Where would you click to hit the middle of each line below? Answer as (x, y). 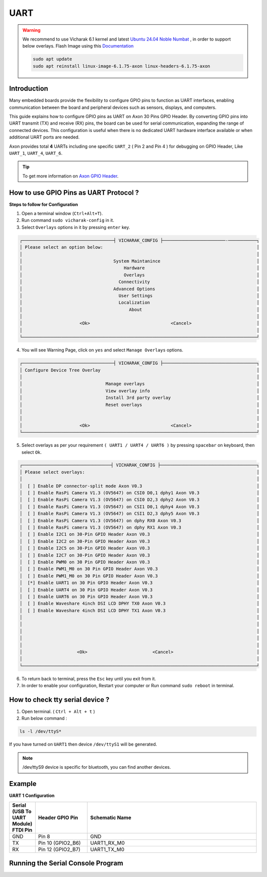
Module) (22, 824)
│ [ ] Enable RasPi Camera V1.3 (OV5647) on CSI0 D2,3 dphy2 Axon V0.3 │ (139, 500)
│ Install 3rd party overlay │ (139, 398)
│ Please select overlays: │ (139, 472)
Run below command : (44, 718)
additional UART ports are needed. (44, 137)
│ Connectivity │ (139, 282)
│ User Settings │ (139, 296)
